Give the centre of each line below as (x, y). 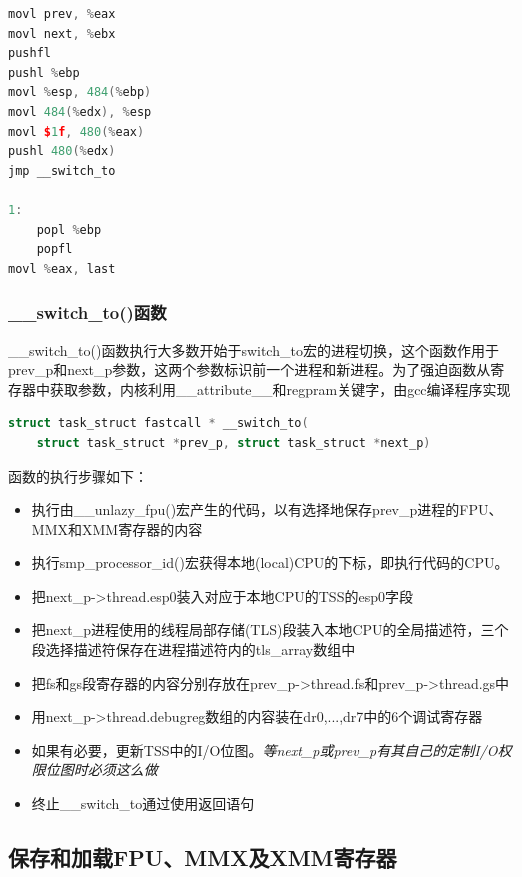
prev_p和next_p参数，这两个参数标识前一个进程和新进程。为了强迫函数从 (249, 369)
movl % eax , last (62, 268)
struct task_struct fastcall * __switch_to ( (158, 423)
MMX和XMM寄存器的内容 (117, 528)
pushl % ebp (44, 72)
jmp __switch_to (62, 170)
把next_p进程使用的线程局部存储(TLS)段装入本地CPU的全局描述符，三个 (270, 629)
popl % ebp (69, 229)
